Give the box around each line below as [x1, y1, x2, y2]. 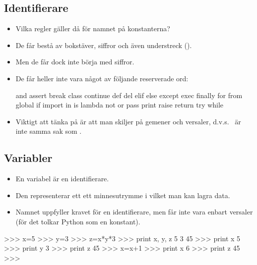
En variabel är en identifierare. [15, 173, 109, 184]
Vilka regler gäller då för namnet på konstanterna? [15, 23, 170, 34]
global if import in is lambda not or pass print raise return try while [15, 100, 224, 110]
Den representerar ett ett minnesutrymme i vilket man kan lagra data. [15, 190, 230, 200]
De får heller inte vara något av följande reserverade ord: [15, 73, 189, 83]
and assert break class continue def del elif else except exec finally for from [15, 90, 243, 100]
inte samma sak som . [15, 126, 82, 136]
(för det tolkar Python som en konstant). [15, 216, 140, 226]
